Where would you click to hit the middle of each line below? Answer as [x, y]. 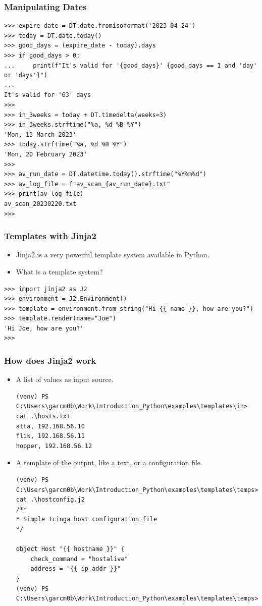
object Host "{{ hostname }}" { [70, 549]
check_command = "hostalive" [79, 559]
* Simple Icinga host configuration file [86, 519]
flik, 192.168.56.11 [50, 436]
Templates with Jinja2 [50, 236]
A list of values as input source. [65, 379]
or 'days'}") [26, 75]
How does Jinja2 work [50, 360]
